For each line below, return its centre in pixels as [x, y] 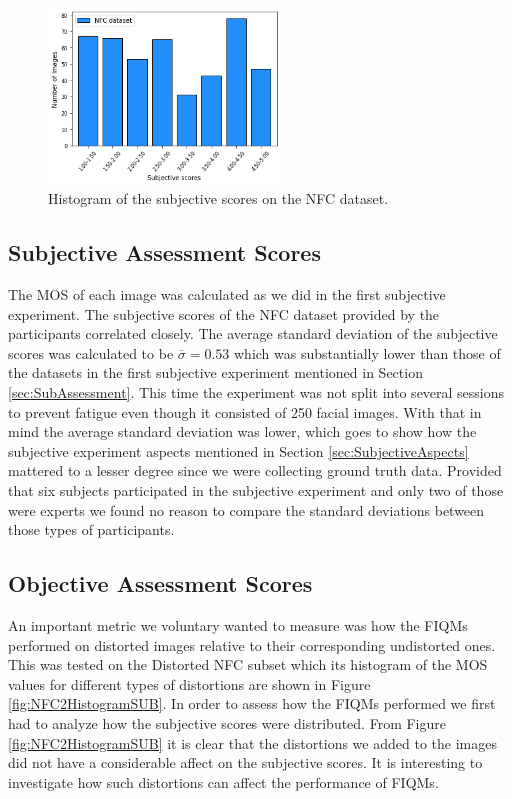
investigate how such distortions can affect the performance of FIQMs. [223, 781]
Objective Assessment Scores [160, 583]
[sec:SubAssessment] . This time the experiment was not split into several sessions [256, 392]
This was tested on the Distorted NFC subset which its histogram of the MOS [248, 664]
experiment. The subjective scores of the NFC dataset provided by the [224, 313]
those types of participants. [91, 529]
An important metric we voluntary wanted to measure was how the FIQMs [238, 625]
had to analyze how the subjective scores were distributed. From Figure [227, 723]
